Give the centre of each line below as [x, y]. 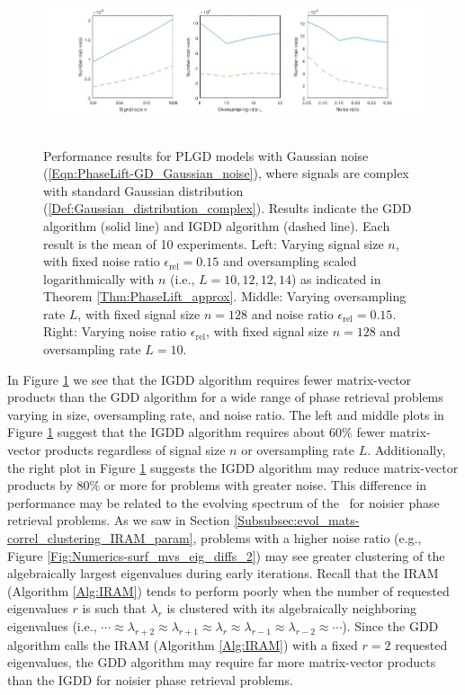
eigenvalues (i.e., [52, 625]
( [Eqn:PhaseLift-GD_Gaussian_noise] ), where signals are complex [226, 173]
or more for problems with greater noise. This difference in [265, 485]
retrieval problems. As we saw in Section [119, 520]
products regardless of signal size [135, 450]
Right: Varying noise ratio [115, 331]
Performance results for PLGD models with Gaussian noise [206, 155]
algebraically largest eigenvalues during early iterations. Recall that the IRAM [223, 573]
